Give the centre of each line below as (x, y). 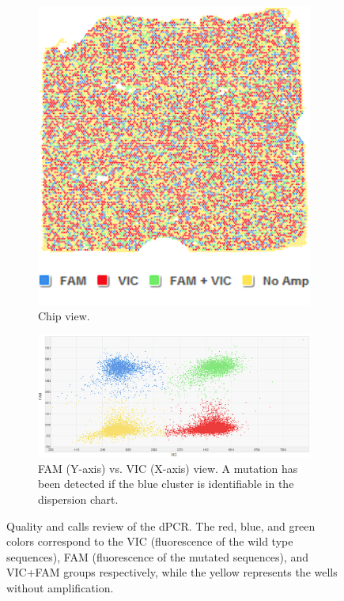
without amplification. (60, 588)
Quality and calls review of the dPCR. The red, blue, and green (161, 525)
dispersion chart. (78, 499)
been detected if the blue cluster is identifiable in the (166, 484)
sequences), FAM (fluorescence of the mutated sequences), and (158, 556)
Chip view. (64, 316)
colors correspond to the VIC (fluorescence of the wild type (150, 541)
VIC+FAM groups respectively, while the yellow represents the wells (172, 572)
